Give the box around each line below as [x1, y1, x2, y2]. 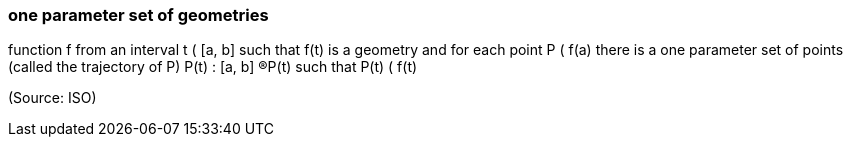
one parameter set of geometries [8, 5, 269, 25]
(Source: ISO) [8, 89, 97, 107]
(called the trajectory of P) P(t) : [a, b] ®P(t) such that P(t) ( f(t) [8, 58, 418, 76]
